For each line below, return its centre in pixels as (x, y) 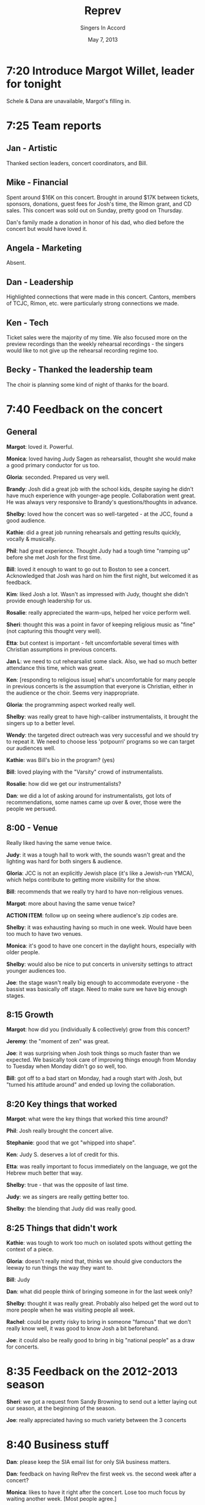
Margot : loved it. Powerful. (40, 446)
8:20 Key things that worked (62, 1104)
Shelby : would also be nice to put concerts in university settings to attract (99, 964)
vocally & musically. (31, 539)
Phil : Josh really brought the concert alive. (60, 1131)
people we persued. (32, 809)
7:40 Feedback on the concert (85, 409)
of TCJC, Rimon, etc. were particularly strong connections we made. (93, 303)
